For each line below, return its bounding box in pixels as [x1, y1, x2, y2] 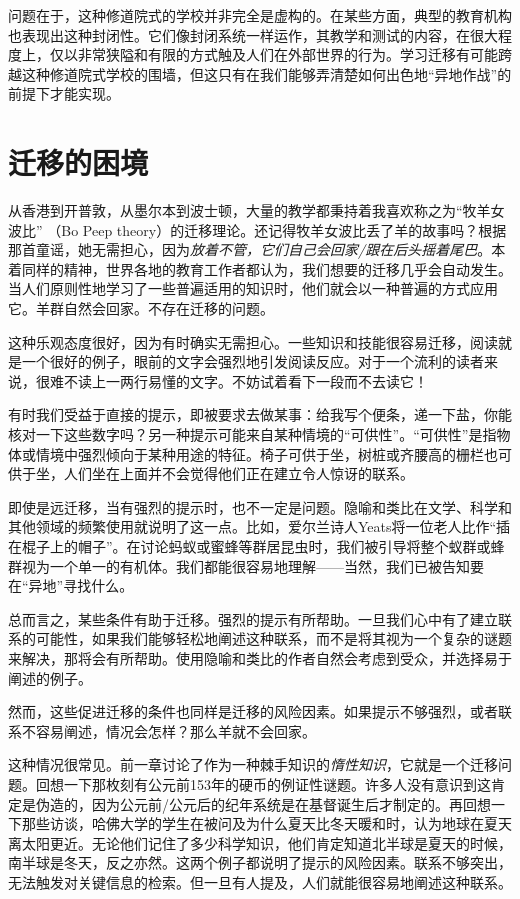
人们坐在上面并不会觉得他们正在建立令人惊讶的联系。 [63, 463, 414, 484]
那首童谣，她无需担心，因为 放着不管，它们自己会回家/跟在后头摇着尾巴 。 [8, 239, 492, 260]
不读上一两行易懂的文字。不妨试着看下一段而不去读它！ [63, 370, 428, 391]
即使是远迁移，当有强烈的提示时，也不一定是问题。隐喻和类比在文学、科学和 [8, 496, 512, 517]
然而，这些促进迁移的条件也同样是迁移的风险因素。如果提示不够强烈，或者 [8, 701, 498, 722]
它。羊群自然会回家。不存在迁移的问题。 [8, 298, 274, 319]
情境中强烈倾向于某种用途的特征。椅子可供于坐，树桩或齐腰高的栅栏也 [35, 443, 498, 464]
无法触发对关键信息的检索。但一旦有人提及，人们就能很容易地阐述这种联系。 [8, 871, 512, 892]
